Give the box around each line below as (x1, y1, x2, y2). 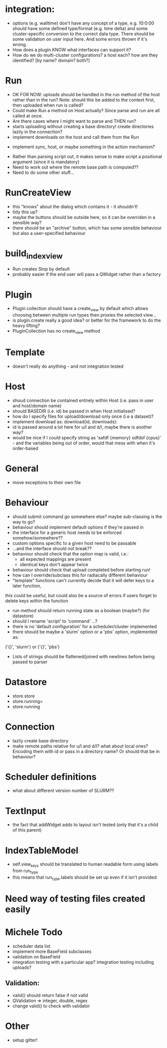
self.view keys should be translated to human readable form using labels (12, 861, 159, 869)
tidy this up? (12, 209, 38, 215)
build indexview (5, 248, 63, 261)
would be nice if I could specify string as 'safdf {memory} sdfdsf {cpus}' (12, 434, 162, 440)
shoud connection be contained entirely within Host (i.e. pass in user (12, 397, 154, 403)
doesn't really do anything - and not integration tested (12, 363, 124, 369)
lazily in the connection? (12, 129, 62, 135)
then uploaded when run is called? (12, 102, 84, 108)
